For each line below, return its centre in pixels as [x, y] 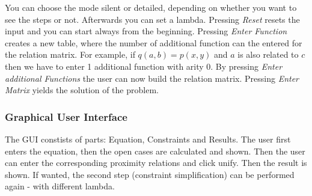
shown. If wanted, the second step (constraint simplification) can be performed [150, 174]
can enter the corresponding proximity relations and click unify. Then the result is [156, 163]
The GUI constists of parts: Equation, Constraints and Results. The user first [148, 139]
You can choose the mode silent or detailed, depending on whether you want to [151, 7]
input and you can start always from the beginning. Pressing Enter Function [146, 31]
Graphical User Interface [66, 116]
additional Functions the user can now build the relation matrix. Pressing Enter [152, 78]
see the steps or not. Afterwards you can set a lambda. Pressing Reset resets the [152, 19]
